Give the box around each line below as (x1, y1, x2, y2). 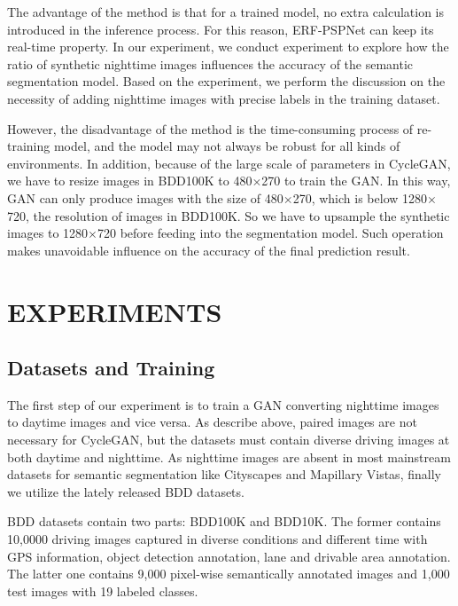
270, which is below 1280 (292, 188, 428, 207)
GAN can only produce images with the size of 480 (7, 188, 283, 207)
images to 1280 (7, 224, 89, 242)
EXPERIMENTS (7, 293, 222, 329)
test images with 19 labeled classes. (7, 581, 198, 600)
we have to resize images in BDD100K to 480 (7, 171, 252, 190)
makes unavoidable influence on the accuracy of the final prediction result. (7, 240, 410, 259)
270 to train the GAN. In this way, (261, 171, 451, 190)
